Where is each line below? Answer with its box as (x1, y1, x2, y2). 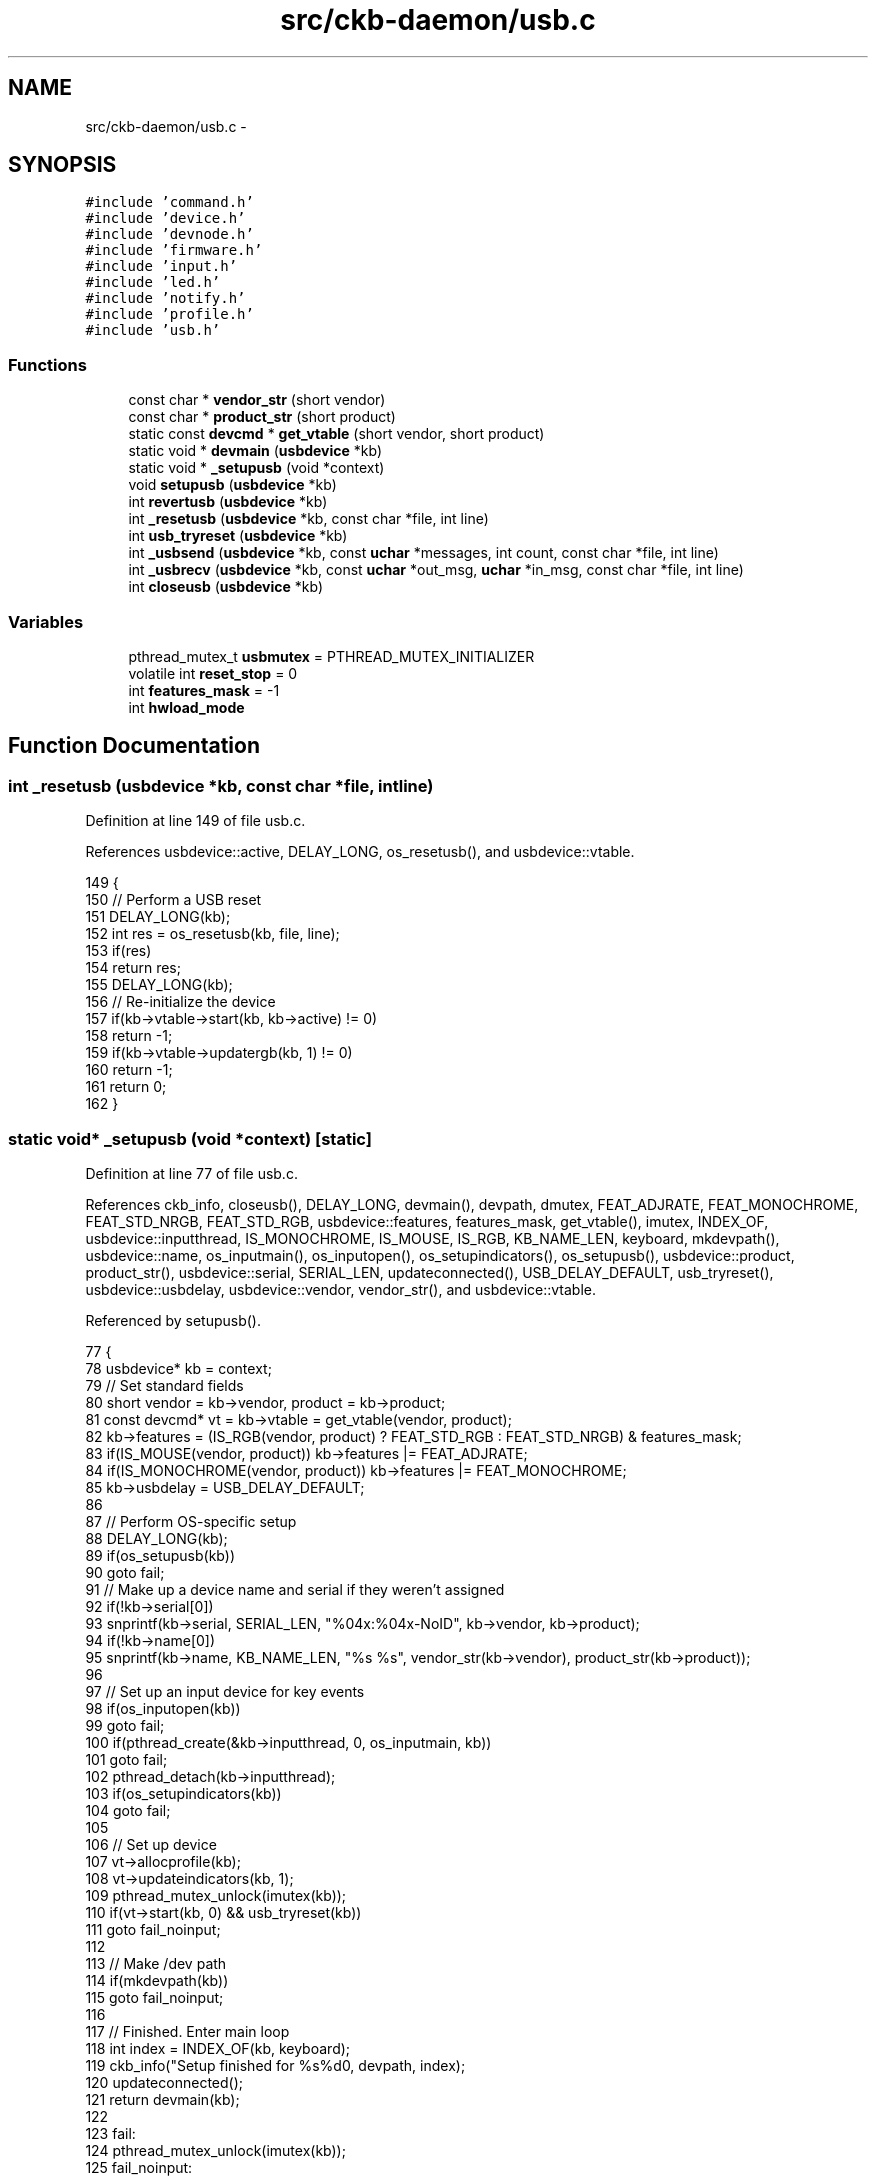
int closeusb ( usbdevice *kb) (128, 578, 324, 596)
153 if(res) (85, 942, 152, 960)
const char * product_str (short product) (128, 408, 396, 426)
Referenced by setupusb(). (85, 1311, 262, 1329)
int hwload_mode (128, 698, 245, 716)
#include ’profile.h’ (85, 306, 254, 323)
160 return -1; (85, 1061, 173, 1079)
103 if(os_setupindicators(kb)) (85, 1784, 282, 1802)
